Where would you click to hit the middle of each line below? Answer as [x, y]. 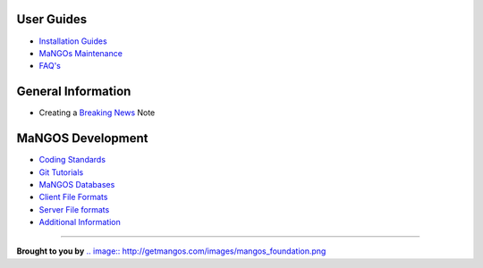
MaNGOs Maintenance [80, 53]
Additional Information [80, 222]
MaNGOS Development [82, 138]
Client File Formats [73, 197]
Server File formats [74, 209]
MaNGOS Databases [77, 184]
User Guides [52, 19]
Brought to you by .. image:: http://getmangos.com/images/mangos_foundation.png [171, 251]
